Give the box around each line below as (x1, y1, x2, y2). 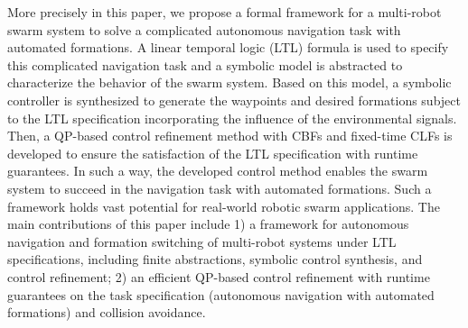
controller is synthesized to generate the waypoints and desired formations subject (7, 90, 461, 109)
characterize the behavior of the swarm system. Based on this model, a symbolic (7, 73, 452, 92)
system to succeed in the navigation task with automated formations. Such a (7, 178, 432, 197)
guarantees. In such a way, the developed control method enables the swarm (7, 161, 428, 180)
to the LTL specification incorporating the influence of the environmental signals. (7, 108, 457, 127)
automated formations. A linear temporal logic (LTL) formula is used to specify (7, 38, 449, 57)
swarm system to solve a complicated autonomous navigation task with (7, 20, 401, 39)
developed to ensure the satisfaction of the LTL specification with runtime (7, 143, 418, 162)
